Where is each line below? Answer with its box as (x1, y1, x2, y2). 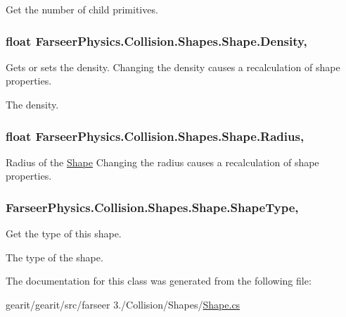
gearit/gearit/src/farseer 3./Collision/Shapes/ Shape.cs (6, 297, 241, 311)
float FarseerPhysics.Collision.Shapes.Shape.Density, (6, 32, 307, 49)
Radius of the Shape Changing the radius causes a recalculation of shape (6, 154, 319, 169)
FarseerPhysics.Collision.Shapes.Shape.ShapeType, (6, 198, 299, 216)
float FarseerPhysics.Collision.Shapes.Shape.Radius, (6, 127, 305, 144)
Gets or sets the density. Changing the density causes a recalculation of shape (6, 59, 340, 74)
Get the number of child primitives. (6, 2, 158, 16)
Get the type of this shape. (6, 226, 122, 241)
